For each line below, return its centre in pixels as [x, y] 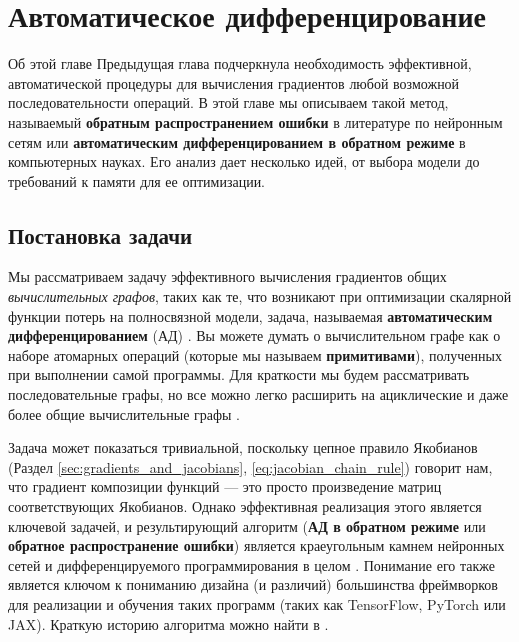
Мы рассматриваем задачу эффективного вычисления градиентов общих [227, 276]
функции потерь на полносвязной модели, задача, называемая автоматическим [250, 315]
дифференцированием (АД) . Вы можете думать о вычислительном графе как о [254, 335]
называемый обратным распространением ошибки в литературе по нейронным [255, 121]
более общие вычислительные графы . [124, 413]
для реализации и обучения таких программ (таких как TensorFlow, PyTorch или [257, 603]
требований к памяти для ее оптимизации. [137, 180]
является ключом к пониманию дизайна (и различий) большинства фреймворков [253, 584]
